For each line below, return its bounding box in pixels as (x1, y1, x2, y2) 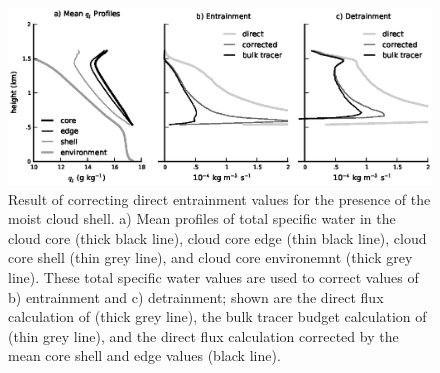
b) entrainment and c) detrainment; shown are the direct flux (8, 286, 384, 307)
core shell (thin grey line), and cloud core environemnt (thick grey (8, 247, 413, 268)
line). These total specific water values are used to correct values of (8, 266, 419, 287)
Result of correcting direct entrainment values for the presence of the (8, 188, 431, 209)
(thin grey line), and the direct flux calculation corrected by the (8, 325, 399, 346)
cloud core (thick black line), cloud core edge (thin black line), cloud (8, 227, 427, 248)
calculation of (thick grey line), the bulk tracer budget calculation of (8, 306, 427, 327)
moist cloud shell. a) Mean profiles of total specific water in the (8, 208, 396, 229)
